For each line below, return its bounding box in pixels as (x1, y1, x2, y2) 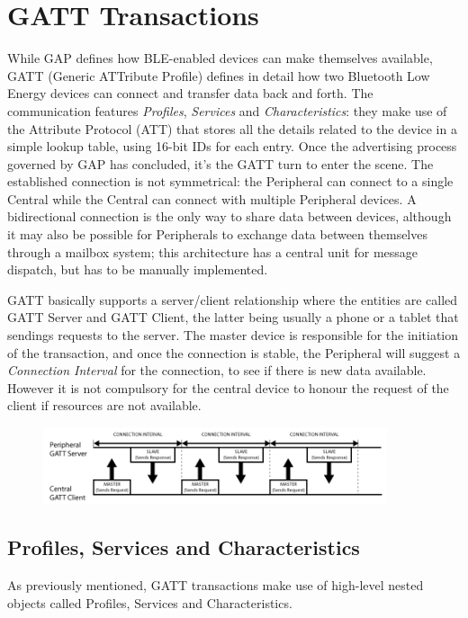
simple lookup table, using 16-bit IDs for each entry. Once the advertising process (7, 137, 457, 156)
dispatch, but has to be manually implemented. (7, 260, 268, 279)
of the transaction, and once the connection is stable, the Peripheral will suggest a (7, 343, 461, 362)
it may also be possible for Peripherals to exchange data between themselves (7, 225, 427, 244)
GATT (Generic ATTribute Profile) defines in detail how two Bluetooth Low (7, 66, 430, 85)
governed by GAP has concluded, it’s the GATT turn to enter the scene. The (7, 154, 434, 173)
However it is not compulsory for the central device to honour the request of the (7, 378, 449, 397)
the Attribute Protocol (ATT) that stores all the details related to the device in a (7, 119, 457, 138)
